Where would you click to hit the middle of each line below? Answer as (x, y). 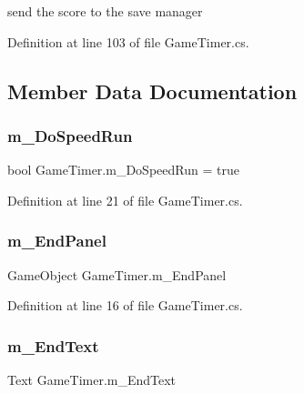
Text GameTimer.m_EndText (92, 379)
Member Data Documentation (152, 91)
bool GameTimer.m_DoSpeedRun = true (123, 170)
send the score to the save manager (105, 11)
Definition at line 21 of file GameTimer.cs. (125, 200)
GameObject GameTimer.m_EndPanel (117, 274)
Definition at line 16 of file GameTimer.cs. (125, 305)
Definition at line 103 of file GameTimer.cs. (128, 41)
